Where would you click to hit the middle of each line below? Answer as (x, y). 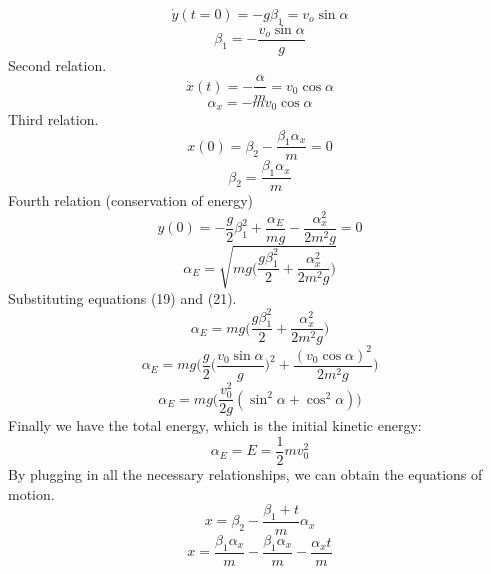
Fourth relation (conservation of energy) (131, 200)
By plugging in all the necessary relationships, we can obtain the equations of (245, 473)
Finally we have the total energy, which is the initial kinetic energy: (215, 425)
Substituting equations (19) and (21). (122, 297)
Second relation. (57, 64)
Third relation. (53, 118)
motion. (31, 493)
